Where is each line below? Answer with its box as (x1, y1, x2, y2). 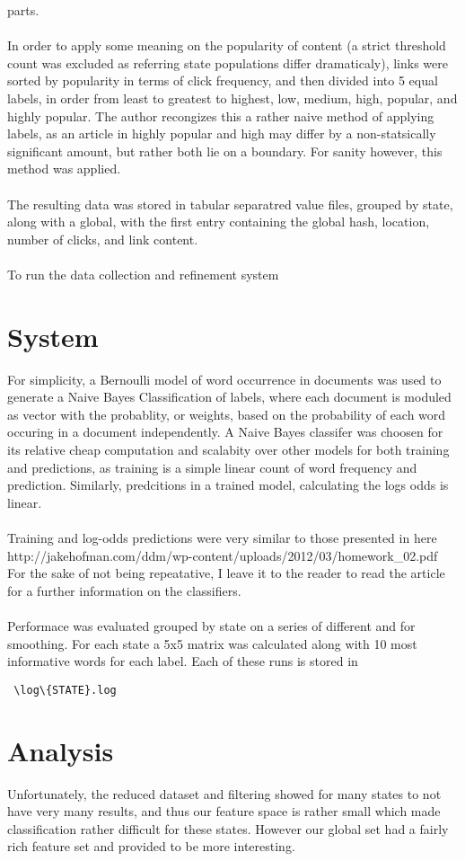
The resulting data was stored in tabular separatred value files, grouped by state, (7, 194, 453, 213)
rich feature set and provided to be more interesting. (7, 837, 295, 856)
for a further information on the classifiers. (7, 581, 241, 599)
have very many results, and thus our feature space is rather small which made (7, 802, 441, 821)
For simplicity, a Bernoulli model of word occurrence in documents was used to (7, 369, 442, 388)
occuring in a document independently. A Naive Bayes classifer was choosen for (7, 422, 443, 441)
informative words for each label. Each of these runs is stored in (7, 652, 358, 670)
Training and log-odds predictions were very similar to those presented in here (7, 528, 437, 546)
